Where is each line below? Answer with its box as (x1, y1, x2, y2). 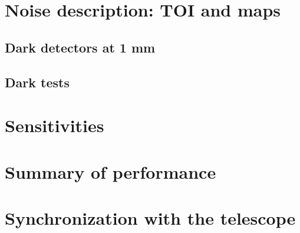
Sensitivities (5, 113, 104, 137)
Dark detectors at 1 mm (5, 38, 156, 56)
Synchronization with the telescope (5, 205, 296, 229)
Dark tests (5, 73, 70, 91)
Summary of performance (5, 159, 216, 183)
